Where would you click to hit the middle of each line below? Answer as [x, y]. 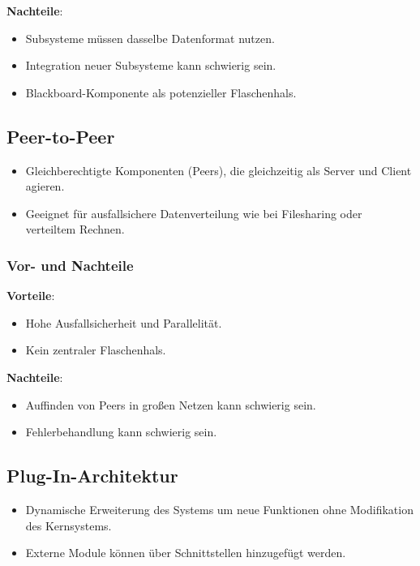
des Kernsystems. [69, 525]
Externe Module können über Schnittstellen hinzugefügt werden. [186, 553]
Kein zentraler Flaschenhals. [96, 350]
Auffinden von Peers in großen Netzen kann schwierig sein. [171, 404]
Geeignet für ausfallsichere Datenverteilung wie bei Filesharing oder [194, 213]
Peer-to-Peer [61, 136]
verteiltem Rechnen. [75, 229]
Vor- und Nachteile [70, 265]
